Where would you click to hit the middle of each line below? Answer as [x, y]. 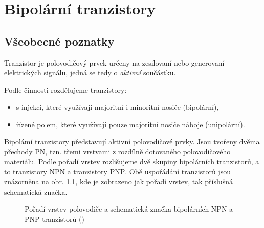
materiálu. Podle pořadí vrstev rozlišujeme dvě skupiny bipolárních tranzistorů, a [132, 161]
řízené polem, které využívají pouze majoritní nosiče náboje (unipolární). [130, 124]
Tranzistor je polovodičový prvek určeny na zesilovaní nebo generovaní [114, 62]
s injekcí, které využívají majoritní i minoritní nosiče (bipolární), [117, 107]
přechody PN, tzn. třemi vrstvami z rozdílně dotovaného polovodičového [117, 151]
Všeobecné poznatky [59, 41]
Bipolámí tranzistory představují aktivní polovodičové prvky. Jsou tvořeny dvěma [132, 141]
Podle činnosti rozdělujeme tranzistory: [65, 89]
